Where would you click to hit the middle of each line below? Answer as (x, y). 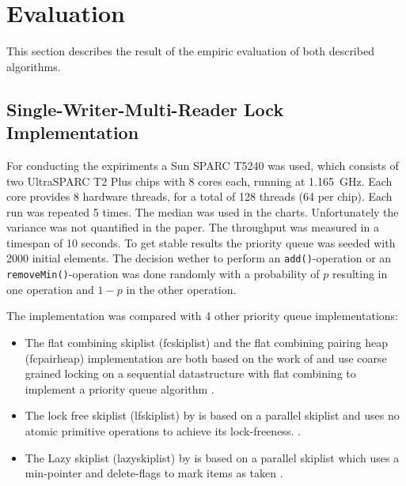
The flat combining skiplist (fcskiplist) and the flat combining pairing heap (206, 342)
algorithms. (34, 66)
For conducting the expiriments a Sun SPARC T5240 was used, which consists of (203, 165)
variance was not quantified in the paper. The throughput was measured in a (193, 227)
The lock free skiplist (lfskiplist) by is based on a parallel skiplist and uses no (212, 415)
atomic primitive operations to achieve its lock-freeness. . (163, 430)
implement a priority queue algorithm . (120, 388)
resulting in (360, 274)
